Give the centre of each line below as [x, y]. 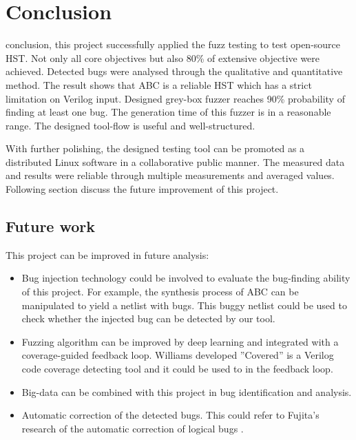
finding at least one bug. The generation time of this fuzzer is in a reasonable [168, 112]
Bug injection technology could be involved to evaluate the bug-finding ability [186, 278]
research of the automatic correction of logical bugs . [133, 428]
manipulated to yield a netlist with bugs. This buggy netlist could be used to [184, 305]
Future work [51, 226]
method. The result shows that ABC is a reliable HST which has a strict [159, 84]
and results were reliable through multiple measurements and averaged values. [170, 175]
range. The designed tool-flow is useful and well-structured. [130, 125]
